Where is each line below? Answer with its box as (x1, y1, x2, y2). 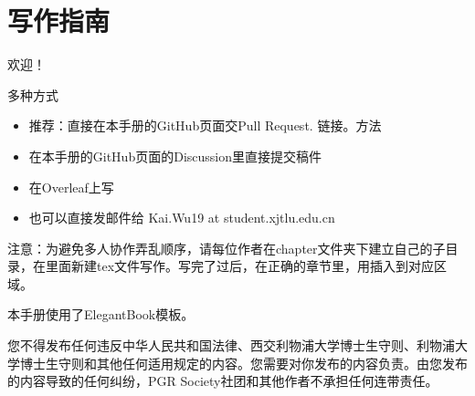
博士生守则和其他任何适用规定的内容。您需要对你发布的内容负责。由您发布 (19, 353, 468, 372)
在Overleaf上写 (28, 177, 114, 196)
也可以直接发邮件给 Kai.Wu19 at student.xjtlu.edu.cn (28, 208, 335, 227)
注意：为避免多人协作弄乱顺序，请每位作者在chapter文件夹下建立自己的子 (7, 238, 446, 257)
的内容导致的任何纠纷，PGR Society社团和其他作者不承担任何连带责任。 (7, 371, 438, 391)
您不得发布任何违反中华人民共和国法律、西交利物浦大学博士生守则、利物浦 (7, 336, 455, 355)
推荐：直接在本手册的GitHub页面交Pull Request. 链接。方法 (28, 116, 382, 135)
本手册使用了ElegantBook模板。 (7, 305, 195, 324)
